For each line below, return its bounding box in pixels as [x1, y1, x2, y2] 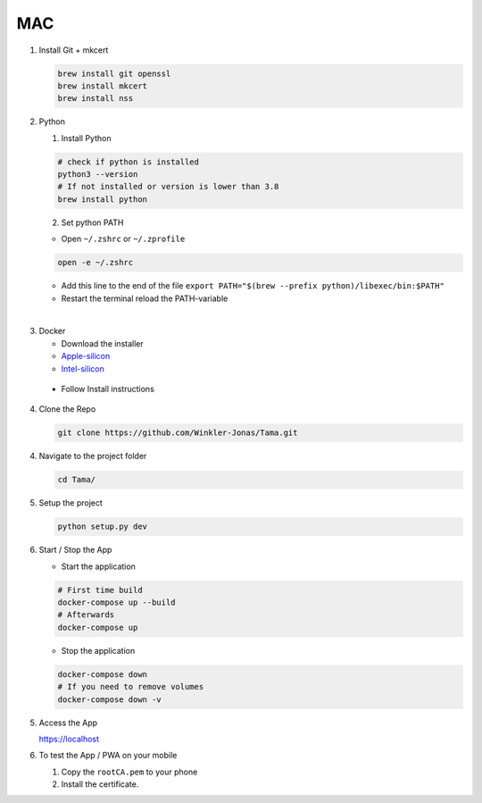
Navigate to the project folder [38, 451, 147, 462]
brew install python [57, 194, 147, 205]
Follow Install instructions [61, 383, 155, 394]
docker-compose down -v [57, 694, 162, 705]
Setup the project [38, 498, 103, 508]
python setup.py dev [57, 522, 147, 531]
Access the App [38, 717, 98, 728]
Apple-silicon [61, 351, 111, 362]
